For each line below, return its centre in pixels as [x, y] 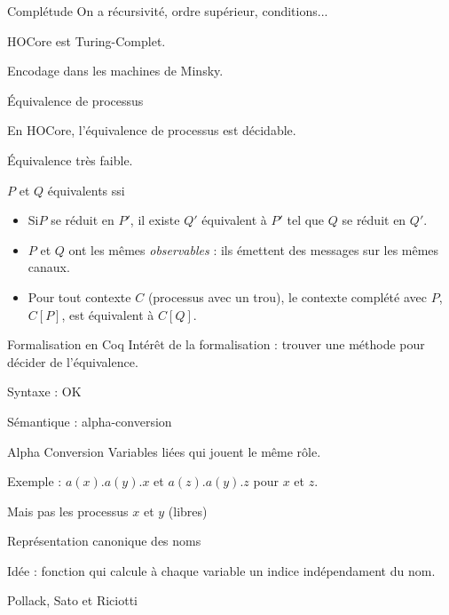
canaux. [49, 267]
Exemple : [35, 481]
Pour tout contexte [79, 296]
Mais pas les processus [68, 511]
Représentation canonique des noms [104, 541]
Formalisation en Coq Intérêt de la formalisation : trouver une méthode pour [216, 344]
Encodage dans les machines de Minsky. [115, 71]
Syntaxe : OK [44, 391]
